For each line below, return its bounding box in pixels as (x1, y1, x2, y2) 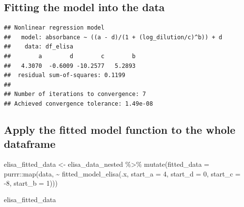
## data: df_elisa (4, 43, 74, 50)
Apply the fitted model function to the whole (4, 122, 236, 137)
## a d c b (4, 52, 136, 60)
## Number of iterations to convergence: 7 (4, 91, 146, 98)
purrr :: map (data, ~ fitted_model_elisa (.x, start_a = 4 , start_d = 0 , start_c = (4, 168, 241, 178)
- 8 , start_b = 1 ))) (4, 178, 58, 188)
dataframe (4, 136, 56, 151)
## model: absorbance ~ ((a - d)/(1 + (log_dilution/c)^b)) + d (4, 33, 223, 41)
